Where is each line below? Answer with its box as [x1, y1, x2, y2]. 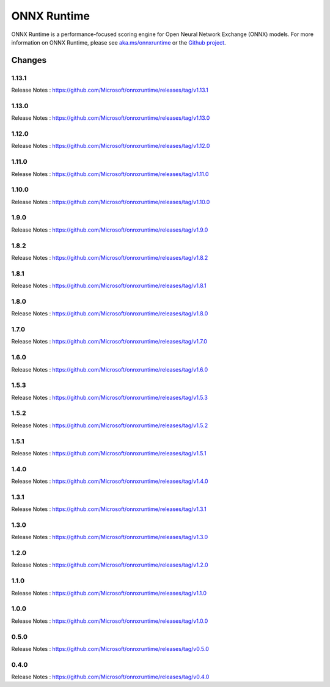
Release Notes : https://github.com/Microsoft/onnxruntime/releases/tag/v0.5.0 [11, 645, 209, 652]
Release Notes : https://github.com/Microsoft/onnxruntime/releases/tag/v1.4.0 [11, 477, 208, 485]
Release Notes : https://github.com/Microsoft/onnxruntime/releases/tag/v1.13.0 [11, 114, 210, 122]
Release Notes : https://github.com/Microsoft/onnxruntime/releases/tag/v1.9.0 [11, 226, 208, 233]
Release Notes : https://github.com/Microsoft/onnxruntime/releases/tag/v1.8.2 [11, 254, 208, 261]
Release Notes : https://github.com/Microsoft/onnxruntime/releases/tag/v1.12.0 [11, 142, 210, 150]
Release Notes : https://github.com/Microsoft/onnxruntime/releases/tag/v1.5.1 [11, 449, 207, 457]
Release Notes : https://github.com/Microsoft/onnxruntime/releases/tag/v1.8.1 [11, 282, 207, 290]
